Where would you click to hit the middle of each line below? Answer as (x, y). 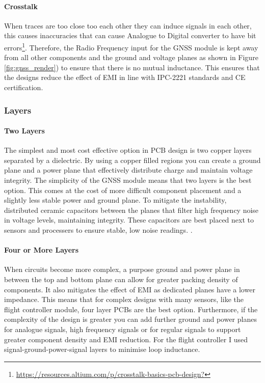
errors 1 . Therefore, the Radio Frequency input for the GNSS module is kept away (131, 46)
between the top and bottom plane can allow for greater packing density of (121, 279)
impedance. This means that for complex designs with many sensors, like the (124, 299)
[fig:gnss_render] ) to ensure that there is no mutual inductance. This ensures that (132, 67)
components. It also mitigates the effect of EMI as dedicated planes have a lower (130, 289)
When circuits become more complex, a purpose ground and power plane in (122, 269)
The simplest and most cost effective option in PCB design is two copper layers (128, 150)
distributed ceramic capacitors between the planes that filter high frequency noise (131, 210)
